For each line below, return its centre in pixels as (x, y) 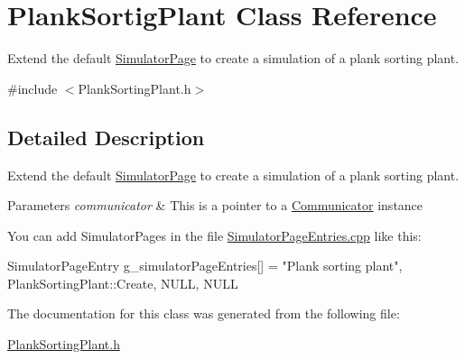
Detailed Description (106, 137)
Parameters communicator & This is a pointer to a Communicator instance (215, 205)
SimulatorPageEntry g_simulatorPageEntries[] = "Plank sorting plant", (205, 266)
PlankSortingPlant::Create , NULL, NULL (123, 283)
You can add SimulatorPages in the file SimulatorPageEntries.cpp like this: (214, 235)
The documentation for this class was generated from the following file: (204, 313)
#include (33, 88)
